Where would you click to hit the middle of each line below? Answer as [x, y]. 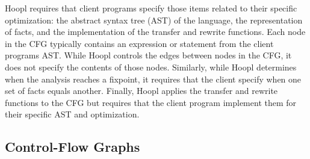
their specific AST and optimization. [72, 114]
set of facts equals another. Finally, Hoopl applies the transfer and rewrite [141, 91]
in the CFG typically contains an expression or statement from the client [139, 43]
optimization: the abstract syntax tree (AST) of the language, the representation [154, 20]
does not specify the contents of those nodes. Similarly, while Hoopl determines [151, 67]
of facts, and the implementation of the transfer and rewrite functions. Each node [155, 32]
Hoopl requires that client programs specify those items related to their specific [151, 8]
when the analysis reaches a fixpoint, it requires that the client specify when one [153, 79]
